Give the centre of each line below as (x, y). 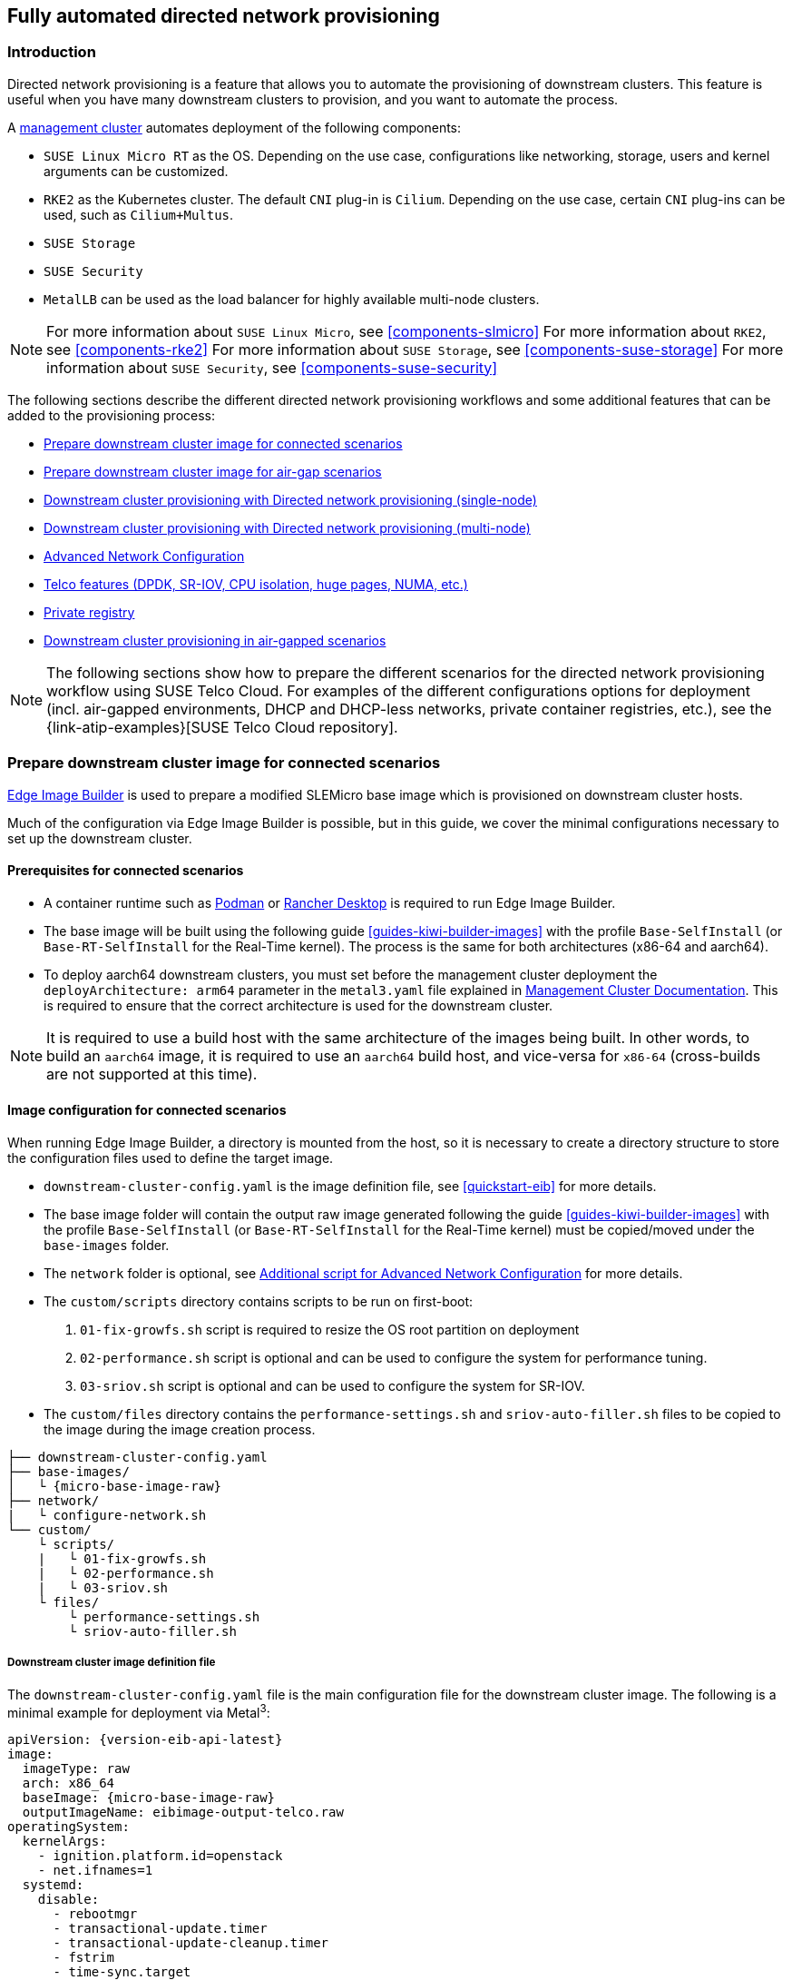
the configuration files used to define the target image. (171, 1157)
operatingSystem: (68, 1827)
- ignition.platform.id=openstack (160, 1856)
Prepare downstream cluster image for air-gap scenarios (213, 471)
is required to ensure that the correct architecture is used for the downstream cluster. (298, 1005)
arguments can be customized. (136, 171)
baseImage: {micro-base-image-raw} (149, 1798)
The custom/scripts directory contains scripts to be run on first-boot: (259, 1301)
